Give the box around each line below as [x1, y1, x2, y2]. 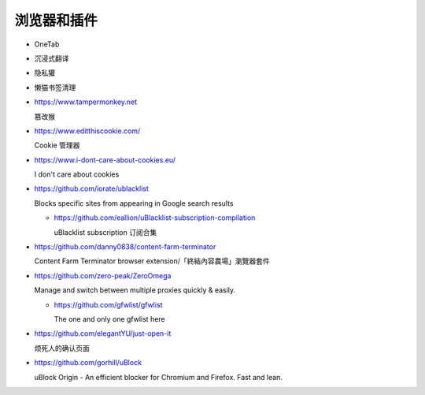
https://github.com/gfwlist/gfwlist [54, 300, 163, 309]
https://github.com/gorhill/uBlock [34, 358, 142, 367]
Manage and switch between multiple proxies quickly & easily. [34, 285, 236, 295]
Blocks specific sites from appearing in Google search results [34, 198, 234, 208]
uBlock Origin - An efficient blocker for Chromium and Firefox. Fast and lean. [34, 372, 283, 382]
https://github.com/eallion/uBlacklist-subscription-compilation [54, 213, 256, 222]
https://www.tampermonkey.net [34, 97, 138, 106]
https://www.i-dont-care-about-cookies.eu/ [34, 155, 176, 165]
